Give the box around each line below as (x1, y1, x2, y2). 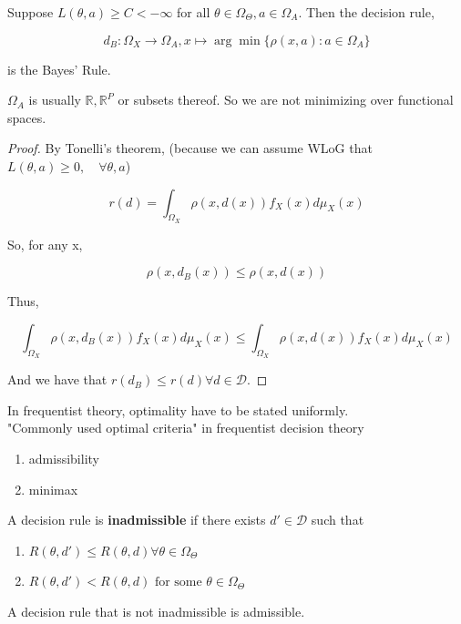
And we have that (7, 370, 108, 389)
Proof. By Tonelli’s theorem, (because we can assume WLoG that (7, 138, 373, 158)
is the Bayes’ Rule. (7, 59, 111, 78)
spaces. (7, 107, 46, 127)
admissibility (28, 448, 99, 467)
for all (177, 3, 210, 21)
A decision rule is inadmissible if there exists (7, 510, 266, 529)
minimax (28, 479, 78, 498)
